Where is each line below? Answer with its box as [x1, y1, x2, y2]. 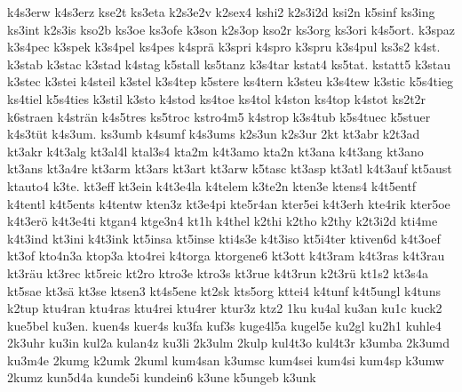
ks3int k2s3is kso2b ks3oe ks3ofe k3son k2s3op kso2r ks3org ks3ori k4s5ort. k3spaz [7, 20, 455, 38]
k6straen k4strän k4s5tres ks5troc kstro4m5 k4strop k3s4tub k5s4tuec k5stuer [7, 107, 431, 125]
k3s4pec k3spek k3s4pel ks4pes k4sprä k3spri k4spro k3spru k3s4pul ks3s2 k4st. [7, 37, 441, 56]
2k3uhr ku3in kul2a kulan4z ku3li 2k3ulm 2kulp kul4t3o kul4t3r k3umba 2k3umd [7, 333, 450, 352]
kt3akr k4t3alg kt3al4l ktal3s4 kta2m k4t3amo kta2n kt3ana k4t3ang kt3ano [7, 141, 424, 160]
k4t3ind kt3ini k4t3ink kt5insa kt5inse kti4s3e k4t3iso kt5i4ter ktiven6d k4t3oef [7, 228, 441, 247]
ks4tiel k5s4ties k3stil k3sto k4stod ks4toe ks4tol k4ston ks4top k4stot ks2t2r [7, 89, 426, 108]
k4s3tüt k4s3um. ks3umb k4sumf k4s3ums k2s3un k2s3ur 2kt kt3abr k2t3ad [7, 124, 420, 143]
